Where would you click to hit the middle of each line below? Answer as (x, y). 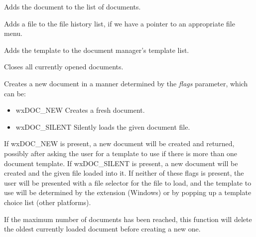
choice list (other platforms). (48, 202)
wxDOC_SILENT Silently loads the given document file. (103, 126)
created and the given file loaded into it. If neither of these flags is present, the (124, 173)
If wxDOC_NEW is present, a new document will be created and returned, (119, 143)
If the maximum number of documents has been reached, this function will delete (128, 219)
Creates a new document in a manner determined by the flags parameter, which (126, 83)
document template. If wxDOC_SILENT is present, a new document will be (121, 163)
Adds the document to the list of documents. (72, 6)
